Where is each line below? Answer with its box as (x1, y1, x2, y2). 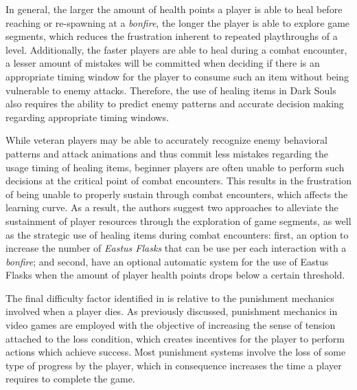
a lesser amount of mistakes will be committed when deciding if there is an (5, 56, 320, 70)
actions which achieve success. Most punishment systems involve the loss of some (5, 345, 346, 359)
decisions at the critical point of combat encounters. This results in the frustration (5, 173, 352, 188)
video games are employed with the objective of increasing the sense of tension (5, 318, 336, 332)
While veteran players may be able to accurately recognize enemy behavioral (5, 133, 327, 147)
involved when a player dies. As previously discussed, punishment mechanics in (5, 304, 338, 318)
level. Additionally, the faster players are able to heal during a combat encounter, (5, 42, 347, 56)
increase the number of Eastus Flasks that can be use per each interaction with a (5, 241, 347, 255)
